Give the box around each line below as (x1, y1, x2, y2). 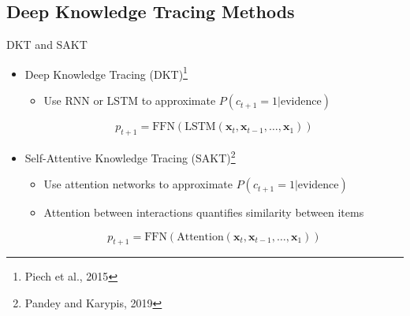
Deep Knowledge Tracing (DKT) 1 (24, 63, 188, 82)
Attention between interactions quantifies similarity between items (43, 204, 364, 221)
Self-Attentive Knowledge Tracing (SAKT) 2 (24, 147, 236, 165)
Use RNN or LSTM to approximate (43, 92, 216, 109)
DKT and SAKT (6, 36, 88, 53)
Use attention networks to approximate (43, 176, 233, 192)
